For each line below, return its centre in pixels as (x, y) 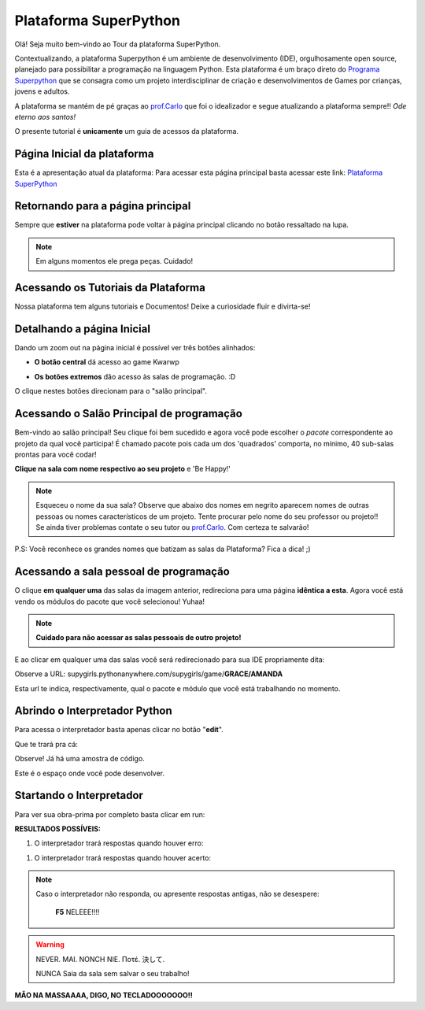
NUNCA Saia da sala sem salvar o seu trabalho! (113, 974)
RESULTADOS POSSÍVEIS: (58, 829)
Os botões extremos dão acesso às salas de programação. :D (135, 376)
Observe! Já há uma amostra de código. (79, 759)
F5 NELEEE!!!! (78, 912)
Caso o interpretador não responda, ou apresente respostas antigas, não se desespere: (177, 894)
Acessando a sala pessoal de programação (122, 572)
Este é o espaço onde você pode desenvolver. (90, 773)
